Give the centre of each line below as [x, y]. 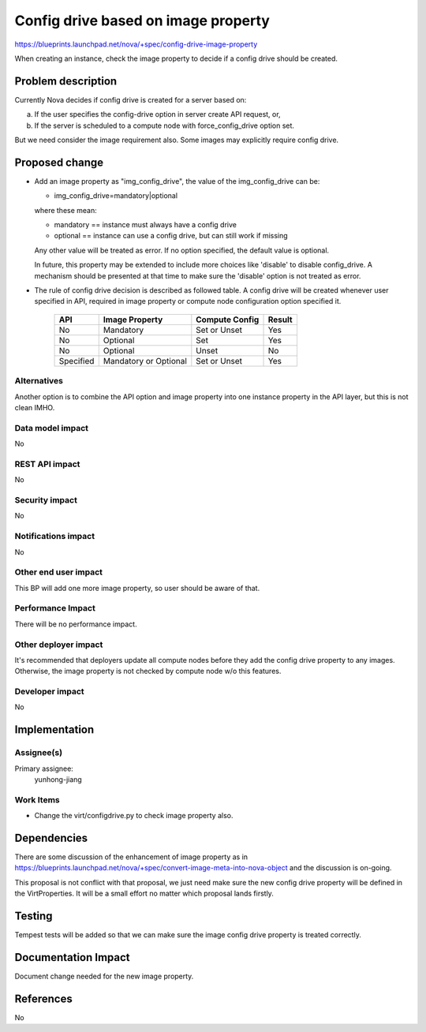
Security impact [46, 500]
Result [280, 320]
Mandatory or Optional [145, 361]
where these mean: [66, 210]
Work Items [37, 799]
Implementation [54, 730]
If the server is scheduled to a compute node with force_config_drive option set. [164, 125]
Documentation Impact [72, 957]
